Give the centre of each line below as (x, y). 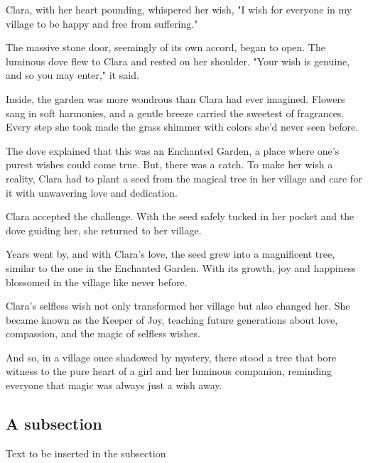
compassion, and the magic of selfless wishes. (103, 333)
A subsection (54, 424)
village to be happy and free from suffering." (102, 23)
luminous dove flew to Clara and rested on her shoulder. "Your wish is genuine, (178, 61)
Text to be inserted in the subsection (86, 453)
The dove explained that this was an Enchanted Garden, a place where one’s (173, 150)
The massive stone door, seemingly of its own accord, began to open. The (166, 47)
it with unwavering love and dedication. (92, 192)
